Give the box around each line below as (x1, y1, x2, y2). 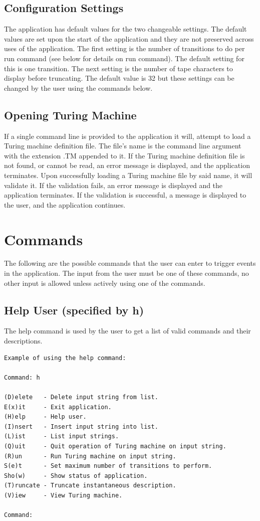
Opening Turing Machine (4, 107, 137, 122)
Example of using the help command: (4, 354, 126, 362)
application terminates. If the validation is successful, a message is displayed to (4, 190, 246, 200)
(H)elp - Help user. (4, 413, 87, 421)
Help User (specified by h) (4, 302, 144, 317)
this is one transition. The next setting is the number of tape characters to (4, 63, 233, 73)
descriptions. (4, 335, 43, 346)
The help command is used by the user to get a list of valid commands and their (4, 325, 251, 336)
